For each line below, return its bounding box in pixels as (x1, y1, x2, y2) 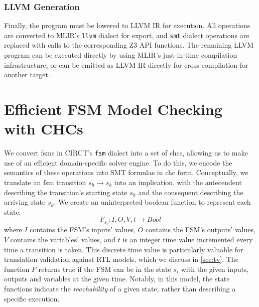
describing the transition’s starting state (4, 187, 127, 197)
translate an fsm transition (4, 177, 86, 187)
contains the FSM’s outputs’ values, (145, 224, 255, 235)
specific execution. (4, 293, 60, 303)
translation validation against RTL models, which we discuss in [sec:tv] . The (4, 254, 238, 264)
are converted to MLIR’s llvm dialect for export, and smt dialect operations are (4, 30, 249, 40)
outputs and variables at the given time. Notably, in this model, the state (4, 273, 230, 284)
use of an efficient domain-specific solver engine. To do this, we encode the (4, 157, 232, 168)
